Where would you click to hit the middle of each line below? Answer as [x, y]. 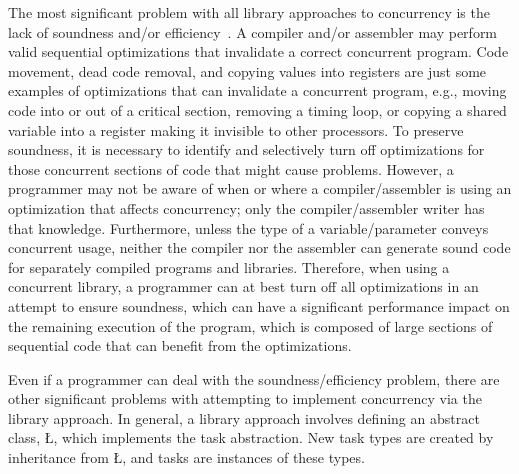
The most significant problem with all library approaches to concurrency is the [249, 12]
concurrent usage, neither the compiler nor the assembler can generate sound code [259, 247]
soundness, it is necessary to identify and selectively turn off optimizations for [246, 149]
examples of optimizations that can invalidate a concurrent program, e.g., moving [257, 90]
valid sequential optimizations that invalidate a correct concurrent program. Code [258, 51]
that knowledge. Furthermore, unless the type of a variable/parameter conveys [248, 227]
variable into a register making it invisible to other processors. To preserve [236, 129]
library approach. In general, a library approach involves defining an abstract [244, 417]
